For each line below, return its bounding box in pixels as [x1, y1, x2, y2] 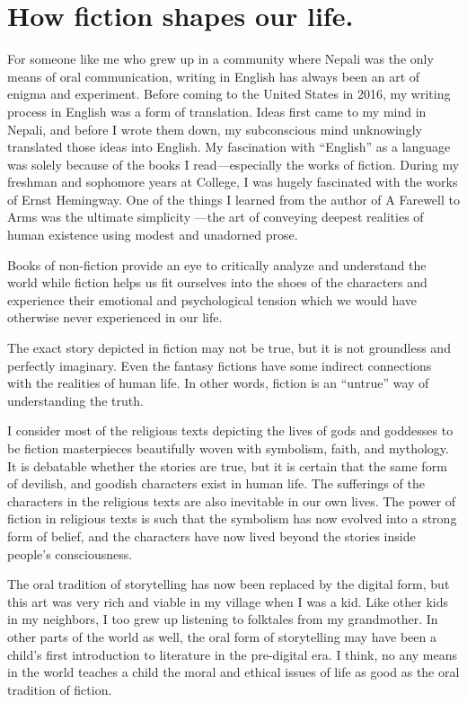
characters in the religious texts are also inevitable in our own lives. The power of [7, 491, 456, 510]
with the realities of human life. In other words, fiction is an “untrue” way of [7, 373, 429, 392]
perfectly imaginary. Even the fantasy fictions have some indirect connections [7, 355, 432, 374]
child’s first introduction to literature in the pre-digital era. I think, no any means [7, 645, 458, 663]
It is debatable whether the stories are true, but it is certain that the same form [7, 456, 447, 475]
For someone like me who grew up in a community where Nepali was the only [7, 49, 434, 68]
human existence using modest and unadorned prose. [7, 225, 298, 244]
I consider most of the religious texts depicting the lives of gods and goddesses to [7, 421, 454, 440]
